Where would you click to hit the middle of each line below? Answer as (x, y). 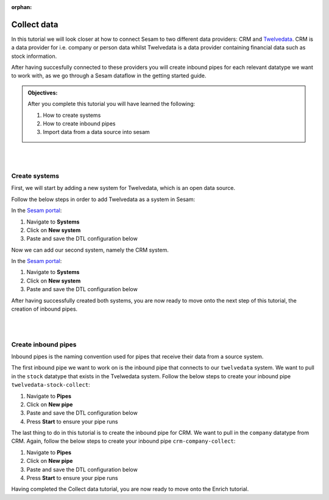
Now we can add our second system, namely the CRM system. (90, 250)
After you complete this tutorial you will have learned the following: (111, 104)
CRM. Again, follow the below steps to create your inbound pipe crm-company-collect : (123, 441)
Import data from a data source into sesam (97, 132)
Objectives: (43, 93)
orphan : (22, 7)
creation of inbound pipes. (44, 309)
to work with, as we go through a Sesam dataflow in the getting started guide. (109, 76)
